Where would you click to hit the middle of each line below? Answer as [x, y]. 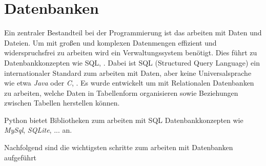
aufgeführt [21, 157]
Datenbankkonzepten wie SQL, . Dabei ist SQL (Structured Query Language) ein [132, 62]
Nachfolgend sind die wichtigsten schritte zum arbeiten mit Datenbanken [119, 147]
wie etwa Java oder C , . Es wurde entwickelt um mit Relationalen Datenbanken [129, 83]
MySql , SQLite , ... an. [38, 130]
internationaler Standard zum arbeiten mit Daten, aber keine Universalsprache [128, 72]
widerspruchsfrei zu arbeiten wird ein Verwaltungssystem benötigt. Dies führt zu [131, 53]
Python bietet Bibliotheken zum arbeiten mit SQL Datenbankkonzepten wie [124, 120]
